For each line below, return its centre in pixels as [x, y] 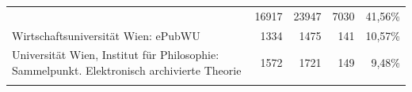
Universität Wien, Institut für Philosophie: [116, 55]
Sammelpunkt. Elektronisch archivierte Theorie [127, 70]
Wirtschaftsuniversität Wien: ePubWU [106, 35]
